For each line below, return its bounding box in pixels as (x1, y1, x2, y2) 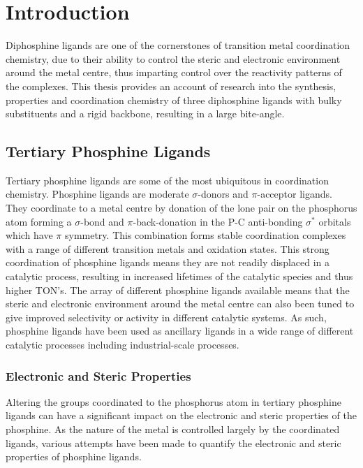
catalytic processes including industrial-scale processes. (6, 337, 239, 352)
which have (6, 228, 53, 242)
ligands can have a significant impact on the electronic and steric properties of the (6, 408, 357, 423)
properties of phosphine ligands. (6, 449, 142, 464)
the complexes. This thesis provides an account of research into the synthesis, (6, 78, 336, 93)
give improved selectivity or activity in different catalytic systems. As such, (6, 309, 327, 324)
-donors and (198, 187, 249, 201)
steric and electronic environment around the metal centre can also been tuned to (6, 296, 355, 311)
